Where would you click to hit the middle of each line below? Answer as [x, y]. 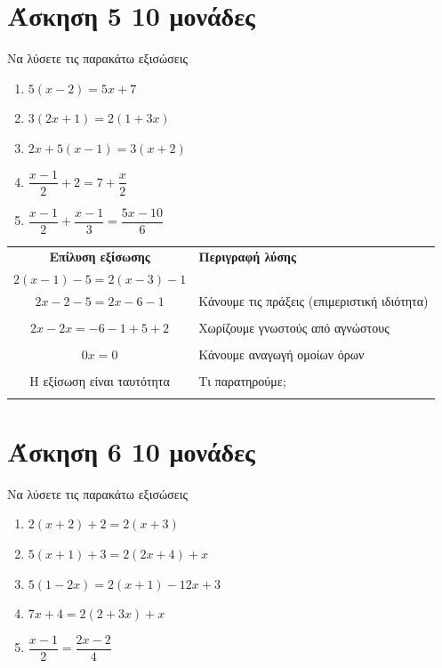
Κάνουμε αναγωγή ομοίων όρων [281, 354]
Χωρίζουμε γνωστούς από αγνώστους [294, 328]
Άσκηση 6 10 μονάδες [131, 451]
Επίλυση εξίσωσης [100, 257]
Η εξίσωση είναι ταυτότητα [100, 381]
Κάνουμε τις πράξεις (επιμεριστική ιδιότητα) [313, 301]
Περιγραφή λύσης [247, 257]
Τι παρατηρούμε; [242, 381]
